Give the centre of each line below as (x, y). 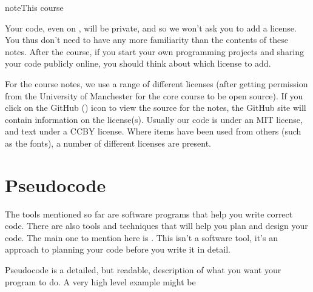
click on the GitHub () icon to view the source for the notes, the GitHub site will (156, 108)
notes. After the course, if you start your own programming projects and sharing (155, 51)
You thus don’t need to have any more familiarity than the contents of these (146, 40)
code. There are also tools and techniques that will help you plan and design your (156, 226)
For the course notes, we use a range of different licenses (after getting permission (156, 83)
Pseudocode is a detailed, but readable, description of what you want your (143, 270)
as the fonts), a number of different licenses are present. (108, 143)
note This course (34, 7)
